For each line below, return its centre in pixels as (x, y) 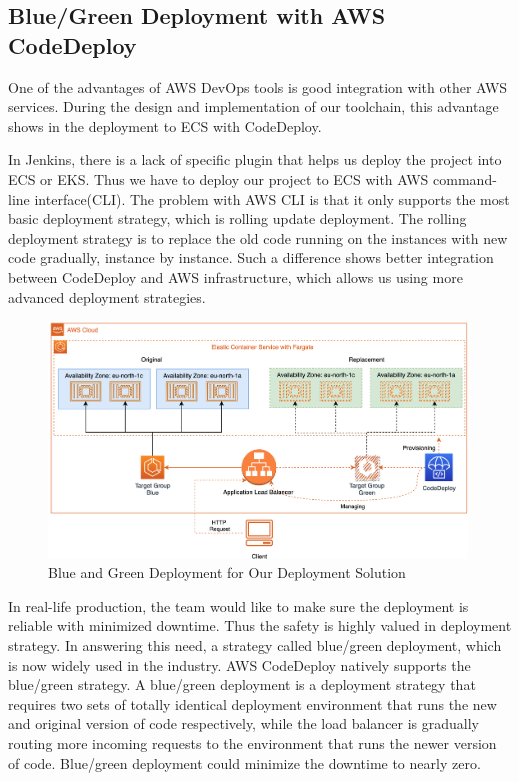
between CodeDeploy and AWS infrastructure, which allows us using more (235, 276)
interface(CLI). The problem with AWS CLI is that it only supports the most (272, 198)
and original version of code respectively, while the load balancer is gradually (244, 723)
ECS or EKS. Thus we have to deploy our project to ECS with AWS (218, 178)
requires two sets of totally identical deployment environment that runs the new (252, 703)
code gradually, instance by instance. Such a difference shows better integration (251, 257)
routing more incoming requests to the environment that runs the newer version (252, 743)
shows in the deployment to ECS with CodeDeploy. (165, 125)
